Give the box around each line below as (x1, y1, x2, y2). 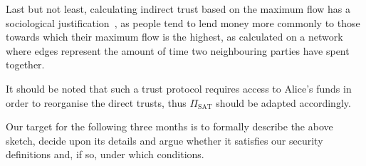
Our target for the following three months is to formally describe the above (6, 119, 333, 134)
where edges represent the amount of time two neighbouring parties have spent (6, 43, 350, 58)
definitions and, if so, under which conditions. (6, 147, 204, 162)
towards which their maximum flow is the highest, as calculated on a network (6, 29, 343, 44)
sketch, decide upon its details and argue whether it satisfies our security (6, 133, 323, 147)
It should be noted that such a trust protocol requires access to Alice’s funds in (6, 81, 352, 95)
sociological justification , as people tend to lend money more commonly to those (6, 15, 360, 30)
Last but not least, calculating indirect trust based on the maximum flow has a (6, 1, 351, 16)
